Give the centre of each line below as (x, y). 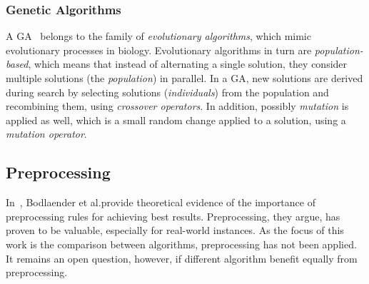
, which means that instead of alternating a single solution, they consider (188, 64)
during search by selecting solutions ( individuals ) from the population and (167, 92)
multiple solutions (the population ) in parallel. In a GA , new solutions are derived (184, 78)
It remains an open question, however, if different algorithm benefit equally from (182, 258)
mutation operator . (46, 134)
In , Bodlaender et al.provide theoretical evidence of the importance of (161, 202)
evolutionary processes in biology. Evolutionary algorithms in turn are (159, 50)
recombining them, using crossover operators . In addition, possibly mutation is (177, 106)
